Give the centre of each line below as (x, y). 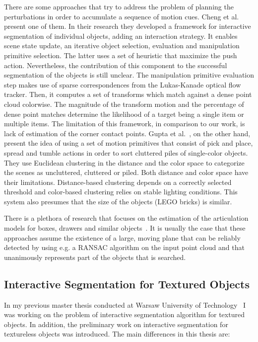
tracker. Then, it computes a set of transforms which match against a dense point (128, 94)
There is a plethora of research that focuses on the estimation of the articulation (126, 218)
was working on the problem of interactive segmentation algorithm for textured (124, 314)
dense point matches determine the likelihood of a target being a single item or (124, 114)
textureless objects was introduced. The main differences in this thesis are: (117, 334)
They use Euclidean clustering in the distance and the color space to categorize (124, 162)
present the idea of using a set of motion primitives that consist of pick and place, (129, 143)
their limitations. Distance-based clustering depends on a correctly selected (118, 182)
